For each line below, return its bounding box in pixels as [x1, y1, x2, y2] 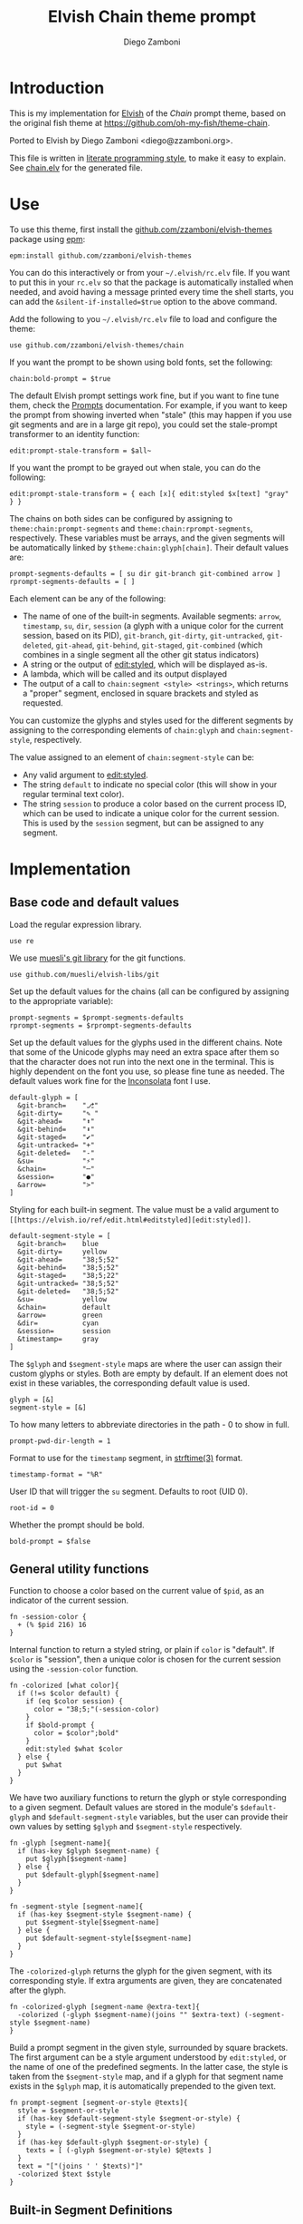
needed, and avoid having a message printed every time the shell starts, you [9, 286, 294, 297]
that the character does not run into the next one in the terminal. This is [9, 1056, 275, 1067]
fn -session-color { [9, 1613, 88, 1622]
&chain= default [17, 1302, 111, 1312]
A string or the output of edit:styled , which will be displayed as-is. [22, 658, 268, 669]
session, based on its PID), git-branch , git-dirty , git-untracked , [22, 629, 265, 640]
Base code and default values [9, 895, 179, 911]
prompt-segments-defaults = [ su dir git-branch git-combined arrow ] [9, 569, 281, 578]
